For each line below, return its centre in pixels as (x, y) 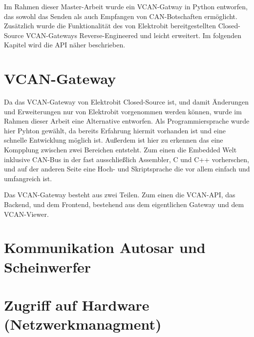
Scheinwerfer (48, 266)
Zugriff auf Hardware (77, 305)
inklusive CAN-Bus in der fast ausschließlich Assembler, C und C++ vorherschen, (127, 159)
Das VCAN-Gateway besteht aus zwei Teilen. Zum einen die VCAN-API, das (120, 195)
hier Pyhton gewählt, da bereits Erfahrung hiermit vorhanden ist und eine (115, 130)
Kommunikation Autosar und (105, 247)
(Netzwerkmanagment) (83, 324)
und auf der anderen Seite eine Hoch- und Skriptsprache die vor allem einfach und (127, 169)
